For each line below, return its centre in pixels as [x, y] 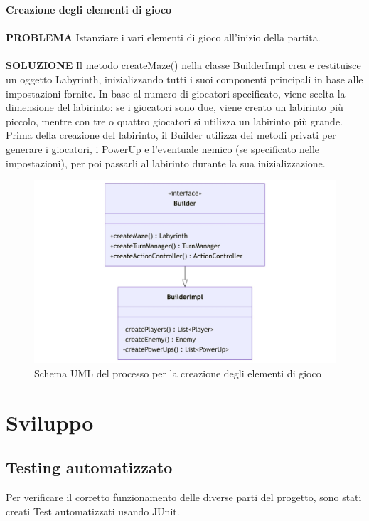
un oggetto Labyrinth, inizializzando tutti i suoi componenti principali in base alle [184, 79]
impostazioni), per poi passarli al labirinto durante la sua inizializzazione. [166, 163]
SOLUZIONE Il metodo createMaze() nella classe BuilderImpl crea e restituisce [183, 65]
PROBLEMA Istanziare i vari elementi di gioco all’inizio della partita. [163, 37]
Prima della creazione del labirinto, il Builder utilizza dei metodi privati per [171, 135]
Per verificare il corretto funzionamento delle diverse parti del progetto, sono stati [184, 497]
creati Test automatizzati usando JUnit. [93, 511]
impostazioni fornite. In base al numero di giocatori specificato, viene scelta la [176, 93]
